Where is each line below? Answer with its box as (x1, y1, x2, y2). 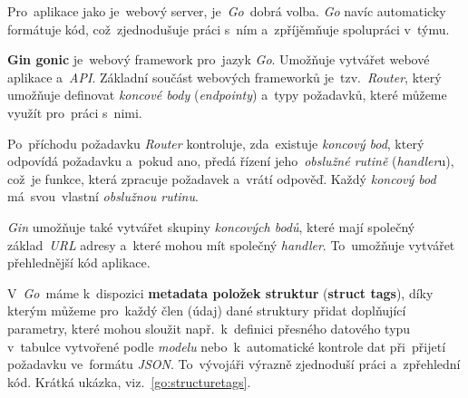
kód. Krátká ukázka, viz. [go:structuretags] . (7, 372, 251, 391)
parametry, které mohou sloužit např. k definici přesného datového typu (7, 318, 411, 337)
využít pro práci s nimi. (7, 102, 142, 121)
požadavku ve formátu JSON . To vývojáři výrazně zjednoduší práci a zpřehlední (7, 354, 461, 374)
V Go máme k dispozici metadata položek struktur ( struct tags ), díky (7, 283, 434, 302)
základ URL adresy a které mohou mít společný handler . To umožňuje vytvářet (7, 235, 455, 254)
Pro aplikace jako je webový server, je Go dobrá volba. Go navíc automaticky (7, 2, 446, 20)
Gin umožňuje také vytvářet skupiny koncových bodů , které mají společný (7, 217, 415, 236)
